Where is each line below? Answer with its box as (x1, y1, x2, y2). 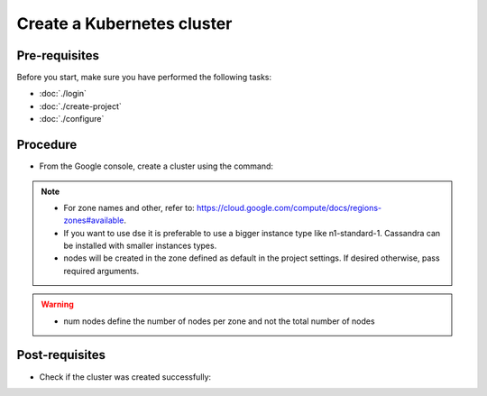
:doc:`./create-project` (39, 100, 122, 112)
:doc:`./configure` (39, 114, 105, 124)
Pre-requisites (16, 48, 99, 63)
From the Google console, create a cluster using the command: (39, 161, 274, 171)
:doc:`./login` (39, 88, 87, 99)
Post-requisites (16, 347, 106, 363)
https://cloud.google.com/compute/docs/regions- (197, 202, 382, 213)
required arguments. (63, 265, 140, 276)
